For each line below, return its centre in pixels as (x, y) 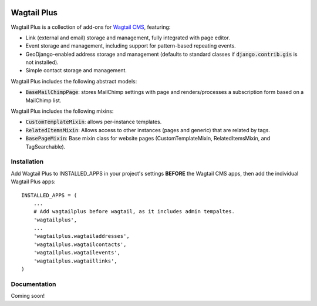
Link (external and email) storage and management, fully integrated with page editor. (128, 38)
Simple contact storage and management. (76, 70)
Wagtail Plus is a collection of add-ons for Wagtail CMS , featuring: (91, 27)
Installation (27, 162)
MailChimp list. (43, 100)
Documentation (33, 284)
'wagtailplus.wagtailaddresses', (82, 236)
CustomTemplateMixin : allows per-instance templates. (94, 122)
